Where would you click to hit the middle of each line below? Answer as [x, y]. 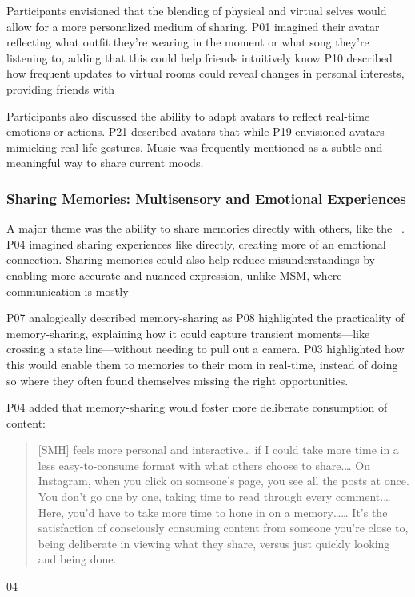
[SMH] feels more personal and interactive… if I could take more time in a [218, 450]
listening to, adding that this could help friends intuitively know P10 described [200, 57]
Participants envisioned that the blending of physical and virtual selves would [197, 10]
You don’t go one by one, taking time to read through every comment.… [214, 497]
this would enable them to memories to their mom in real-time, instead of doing [202, 364]
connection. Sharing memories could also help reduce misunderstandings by [191, 259]
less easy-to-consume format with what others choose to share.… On [204, 465]
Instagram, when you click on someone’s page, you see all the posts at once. [223, 481]
